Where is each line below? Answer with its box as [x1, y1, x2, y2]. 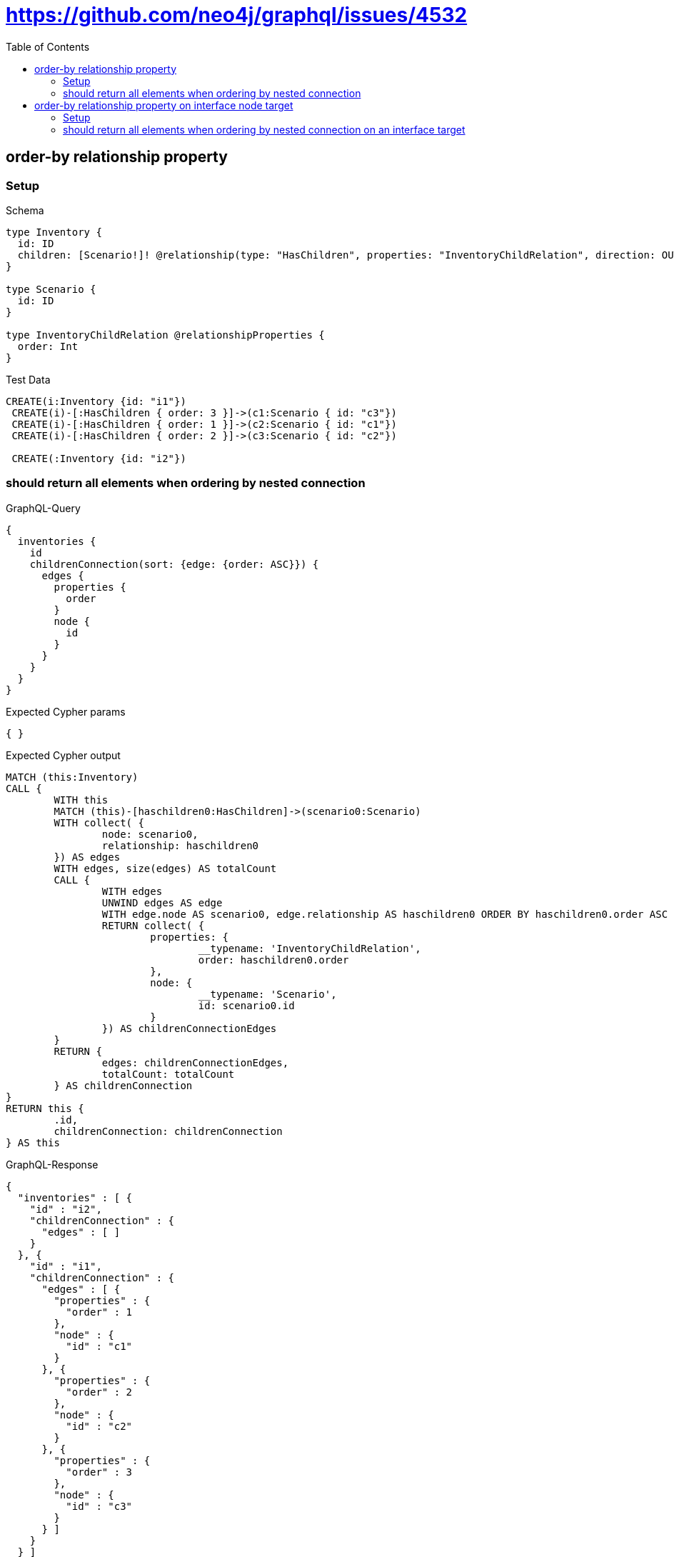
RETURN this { [6, 1102, 84, 1114]
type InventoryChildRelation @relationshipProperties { [6, 329, 325, 341]
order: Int [17, 340, 79, 352]
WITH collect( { [54, 816, 144, 828]
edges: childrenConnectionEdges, [101, 1056, 289, 1068]
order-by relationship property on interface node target [34, 99, 293, 111]
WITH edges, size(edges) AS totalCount [54, 862, 277, 874]
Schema [6, 204, 44, 216]
